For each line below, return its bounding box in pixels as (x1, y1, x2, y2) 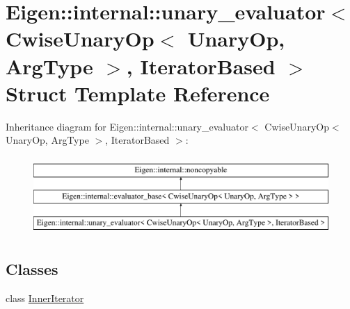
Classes (6, 258, 58, 280)
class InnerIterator (6, 291, 84, 306)
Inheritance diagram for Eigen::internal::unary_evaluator (6, 119, 248, 133)
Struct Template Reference (6, 78, 270, 107)
